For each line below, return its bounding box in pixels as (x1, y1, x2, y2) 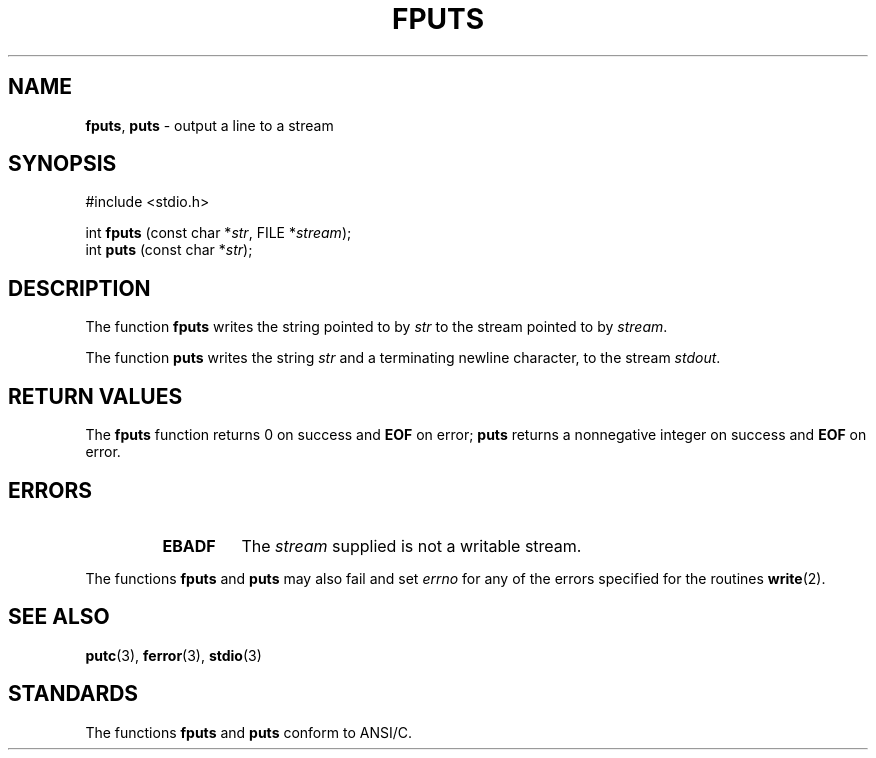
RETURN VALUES (8, 383, 183, 409)
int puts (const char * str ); (85, 241, 253, 259)
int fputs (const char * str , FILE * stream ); (85, 224, 352, 242)
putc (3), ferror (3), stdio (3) (85, 646, 262, 664)
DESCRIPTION (8, 275, 151, 301)
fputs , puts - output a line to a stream (85, 116, 334, 134)
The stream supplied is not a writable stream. (241, 535, 582, 556)
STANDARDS (8, 681, 139, 707)
